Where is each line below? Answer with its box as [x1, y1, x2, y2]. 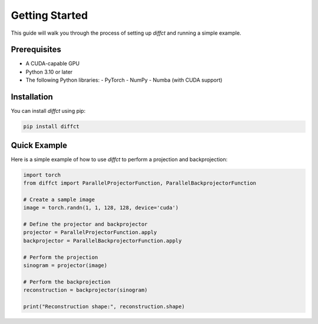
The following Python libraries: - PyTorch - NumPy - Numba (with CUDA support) [25, 76, 223, 83]
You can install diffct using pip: [11, 108, 85, 115]
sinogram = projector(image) [23, 262, 108, 269]
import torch [23, 171, 61, 178]
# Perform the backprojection [23, 278, 111, 285]
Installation [11, 92, 53, 102]
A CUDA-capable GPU [25, 60, 79, 67]
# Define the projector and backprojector [23, 221, 148, 228]
